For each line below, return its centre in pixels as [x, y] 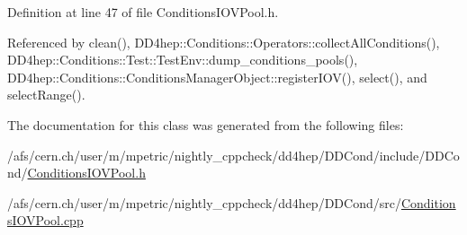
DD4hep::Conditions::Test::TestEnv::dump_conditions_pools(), [183, 60]
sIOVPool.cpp [45, 220]
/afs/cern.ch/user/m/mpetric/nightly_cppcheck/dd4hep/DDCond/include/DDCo [233, 155]
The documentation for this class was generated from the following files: [206, 124]
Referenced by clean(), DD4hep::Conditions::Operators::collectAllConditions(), [224, 42]
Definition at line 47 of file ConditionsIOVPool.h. [143, 12]
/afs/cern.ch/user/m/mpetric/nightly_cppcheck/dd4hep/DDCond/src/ [204, 202]
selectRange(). [46, 95]
